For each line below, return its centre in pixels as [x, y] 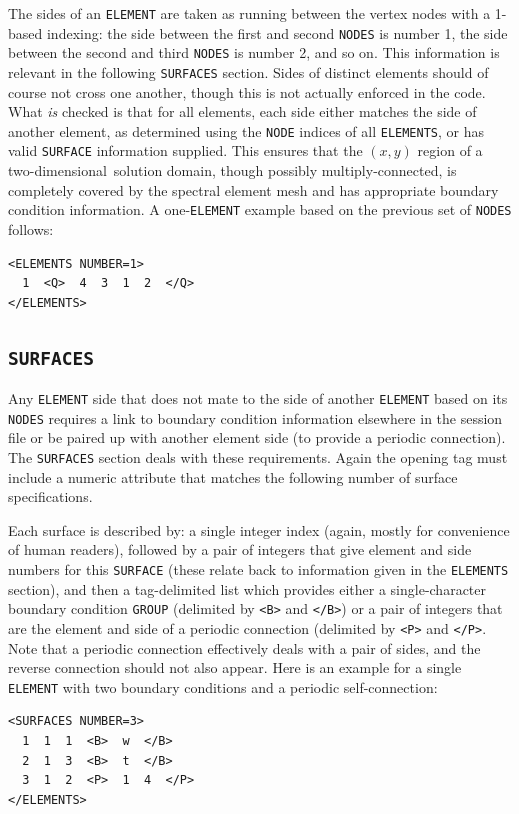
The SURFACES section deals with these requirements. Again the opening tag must [258, 457]
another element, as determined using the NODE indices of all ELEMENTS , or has [246, 130]
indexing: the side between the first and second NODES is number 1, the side [277, 32]
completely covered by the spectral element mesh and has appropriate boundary [253, 189]
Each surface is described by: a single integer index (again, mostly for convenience [259, 529]
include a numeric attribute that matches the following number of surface [233, 476]
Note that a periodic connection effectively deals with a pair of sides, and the [244, 647]
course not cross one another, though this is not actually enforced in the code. [247, 91]
